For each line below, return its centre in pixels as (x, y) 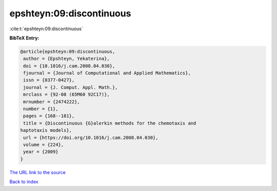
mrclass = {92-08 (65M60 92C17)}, (66, 94)
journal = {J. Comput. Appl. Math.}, (71, 87)
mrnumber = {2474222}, (52, 102)
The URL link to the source (38, 172)
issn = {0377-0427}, (49, 80)
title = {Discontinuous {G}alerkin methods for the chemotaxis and (110, 123)
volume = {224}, (44, 145)
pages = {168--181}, (49, 116)
